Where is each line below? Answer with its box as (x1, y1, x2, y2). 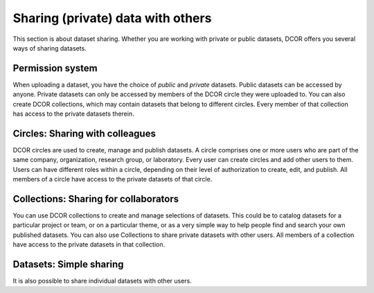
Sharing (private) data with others (12, 10, 212, 26)
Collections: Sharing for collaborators (12, 193, 179, 204)
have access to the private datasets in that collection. (12, 240, 166, 249)
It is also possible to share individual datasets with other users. (12, 277, 192, 285)
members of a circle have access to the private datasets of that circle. (12, 175, 213, 184)
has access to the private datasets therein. (12, 109, 134, 118)
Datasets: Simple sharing (12, 258, 124, 270)
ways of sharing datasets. (12, 44, 87, 52)
